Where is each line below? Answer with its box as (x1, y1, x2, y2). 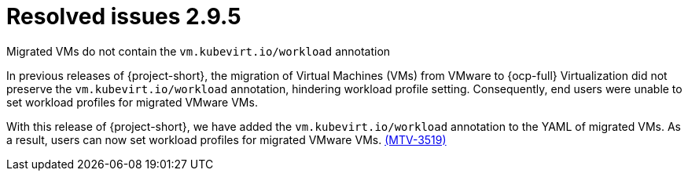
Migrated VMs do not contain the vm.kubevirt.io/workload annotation (6, 44, 391, 58)
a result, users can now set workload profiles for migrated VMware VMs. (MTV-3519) (6, 132, 447, 146)
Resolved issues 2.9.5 (6, 3, 241, 30)
